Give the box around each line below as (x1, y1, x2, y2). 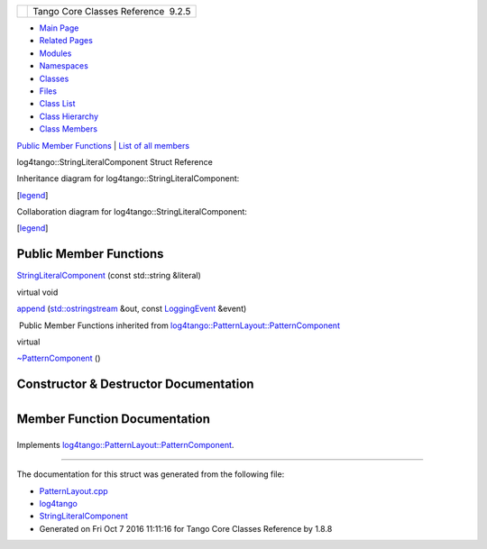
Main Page (39, 23, 79, 33)
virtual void (16, 287, 59, 297)
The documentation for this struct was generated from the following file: (16, 469, 285, 480)
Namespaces (39, 60, 89, 71)
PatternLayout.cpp (39, 485, 108, 496)
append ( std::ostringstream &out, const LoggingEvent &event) (16, 303, 247, 315)
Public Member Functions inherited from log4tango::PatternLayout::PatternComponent (18, 320, 340, 331)
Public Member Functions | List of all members (16, 140, 189, 151)
